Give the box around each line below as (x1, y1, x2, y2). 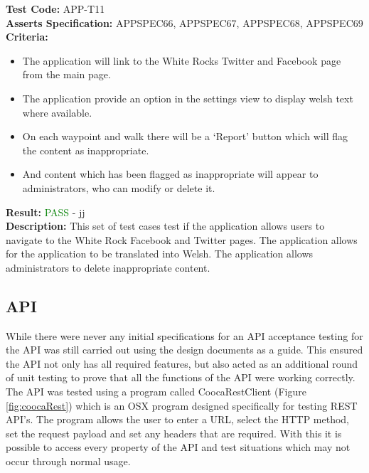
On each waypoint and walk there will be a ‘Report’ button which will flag (22, 129, 348, 144)
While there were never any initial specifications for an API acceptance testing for (6, 328, 363, 343)
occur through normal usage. (6, 454, 131, 469)
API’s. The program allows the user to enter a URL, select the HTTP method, (6, 412, 350, 427)
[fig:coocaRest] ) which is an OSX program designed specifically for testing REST (6, 398, 358, 413)
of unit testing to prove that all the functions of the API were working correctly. (6, 370, 355, 385)
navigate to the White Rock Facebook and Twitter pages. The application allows (6, 232, 358, 247)
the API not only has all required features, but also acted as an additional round (6, 356, 358, 371)
